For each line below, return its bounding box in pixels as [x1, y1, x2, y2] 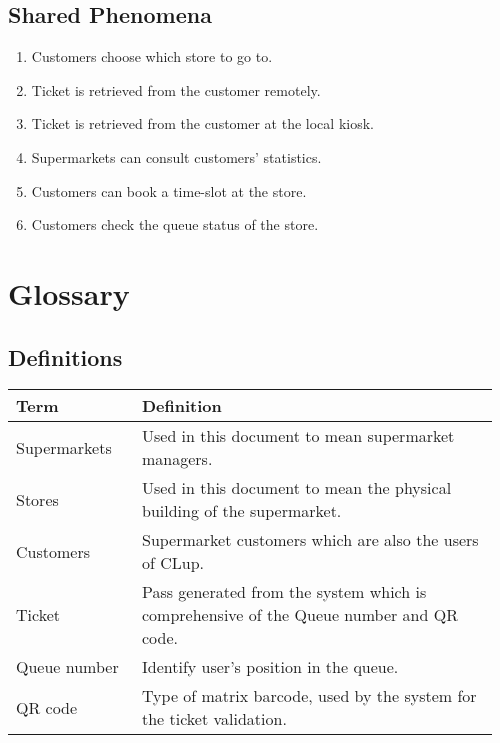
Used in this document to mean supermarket [141, 424, 455, 448]
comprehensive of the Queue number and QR [141, 603, 458, 627]
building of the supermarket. [141, 499, 342, 523]
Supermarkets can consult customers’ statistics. [31, 146, 322, 167]
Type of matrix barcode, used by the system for [141, 684, 477, 708]
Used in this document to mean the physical [141, 476, 452, 500]
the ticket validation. [141, 707, 287, 731]
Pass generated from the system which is [141, 580, 427, 604]
